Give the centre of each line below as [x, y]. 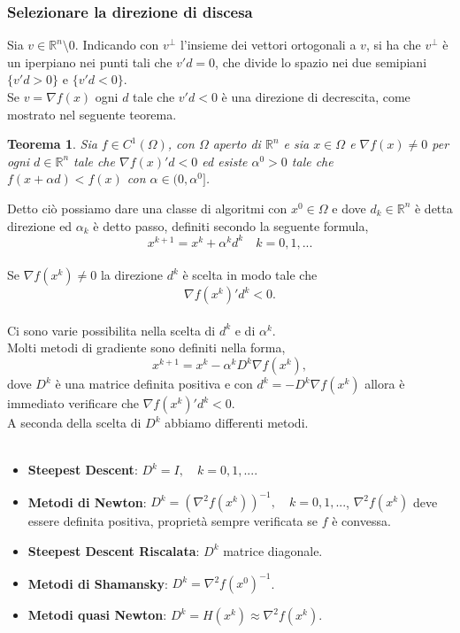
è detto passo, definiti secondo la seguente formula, [231, 225]
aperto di [237, 144]
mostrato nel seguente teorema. [92, 114]
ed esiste [225, 161]
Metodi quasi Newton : [97, 614]
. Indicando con [117, 45]
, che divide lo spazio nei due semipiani [321, 62]
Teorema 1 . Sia [52, 144]
